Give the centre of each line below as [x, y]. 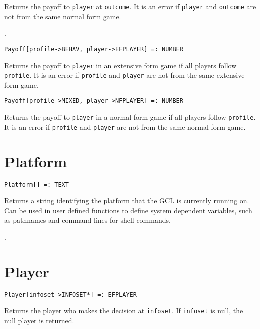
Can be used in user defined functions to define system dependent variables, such [128, 210]
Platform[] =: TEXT [36, 185]
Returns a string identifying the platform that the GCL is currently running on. [127, 201]
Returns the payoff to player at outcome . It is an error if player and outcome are [130, 6]
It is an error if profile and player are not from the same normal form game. [125, 127]
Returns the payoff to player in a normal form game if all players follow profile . [130, 117]
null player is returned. [39, 320]
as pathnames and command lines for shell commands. [87, 220]
